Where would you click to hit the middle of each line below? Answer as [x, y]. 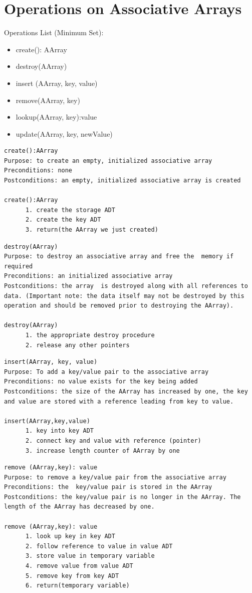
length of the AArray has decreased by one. [79, 507]
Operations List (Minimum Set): [54, 32]
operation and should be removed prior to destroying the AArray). [119, 306]
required [19, 266]
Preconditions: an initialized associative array [88, 276]
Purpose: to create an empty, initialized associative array [108, 161]
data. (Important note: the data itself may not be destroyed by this [124, 296]
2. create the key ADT [63, 220]
